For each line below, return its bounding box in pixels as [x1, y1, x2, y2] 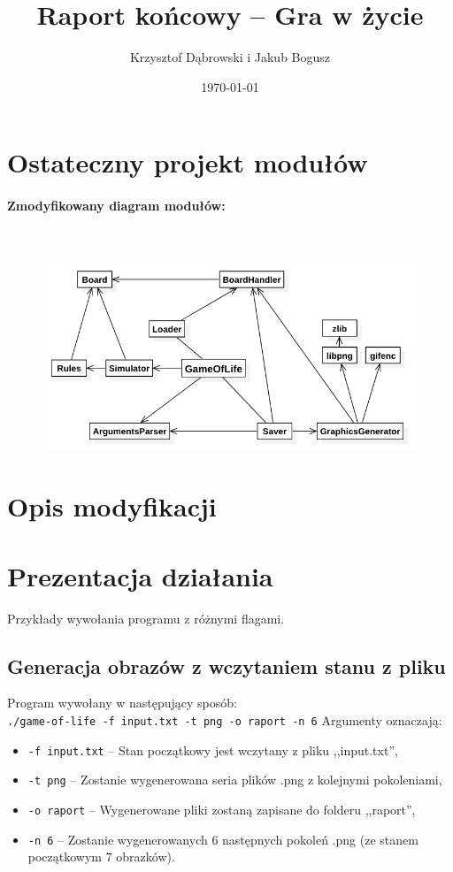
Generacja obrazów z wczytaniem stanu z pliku [7, 652, 446, 679]
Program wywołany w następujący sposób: [7, 693, 237, 712]
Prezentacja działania [7, 557, 273, 593]
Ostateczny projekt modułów [7, 144, 368, 180]
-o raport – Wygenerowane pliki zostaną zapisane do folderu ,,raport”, [27, 799, 416, 818]
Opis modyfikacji [7, 488, 217, 524]
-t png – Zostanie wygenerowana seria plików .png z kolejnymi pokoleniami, [27, 770, 442, 789]
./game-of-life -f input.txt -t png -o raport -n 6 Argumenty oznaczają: [7, 711, 442, 730]
